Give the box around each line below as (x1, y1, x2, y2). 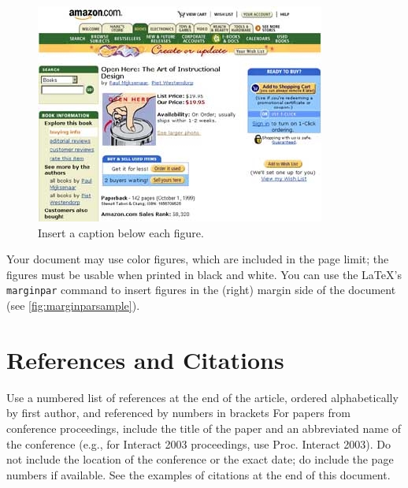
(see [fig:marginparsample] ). (6, 297, 140, 314)
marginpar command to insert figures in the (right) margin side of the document (6, 281, 396, 298)
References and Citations (6, 343, 284, 375)
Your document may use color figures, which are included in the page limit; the (6, 251, 389, 267)
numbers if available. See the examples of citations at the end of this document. (6, 466, 391, 482)
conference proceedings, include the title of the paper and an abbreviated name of (6, 419, 402, 436)
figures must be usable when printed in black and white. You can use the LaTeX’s (6, 266, 402, 282)
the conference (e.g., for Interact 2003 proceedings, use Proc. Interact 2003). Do (6, 435, 391, 452)
